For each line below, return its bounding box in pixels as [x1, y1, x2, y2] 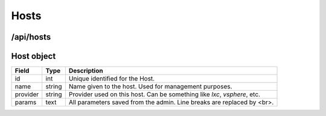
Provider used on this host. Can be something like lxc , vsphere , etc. [68, 90, 261, 99]
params [14, 98, 37, 106]
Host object [11, 51, 56, 61]
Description [68, 67, 103, 75]
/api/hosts [11, 32, 51, 42]
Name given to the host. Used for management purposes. [68, 82, 232, 91]
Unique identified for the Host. [68, 75, 155, 83]
